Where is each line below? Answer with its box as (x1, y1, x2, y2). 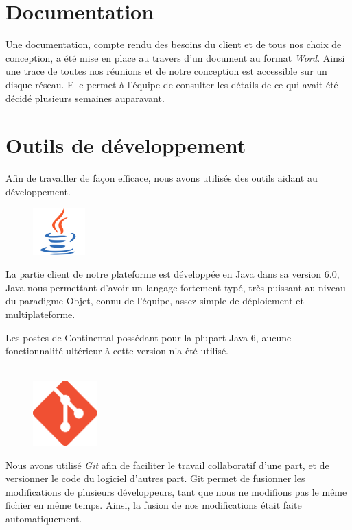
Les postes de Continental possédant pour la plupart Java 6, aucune (5, 330, 292, 344)
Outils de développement (5, 131, 246, 159)
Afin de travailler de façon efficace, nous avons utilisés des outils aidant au (5, 171, 318, 185)
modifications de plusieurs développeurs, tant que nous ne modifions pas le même (5, 484, 347, 498)
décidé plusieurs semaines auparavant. (5, 91, 165, 105)
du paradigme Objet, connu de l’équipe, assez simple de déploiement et (5, 293, 305, 308)
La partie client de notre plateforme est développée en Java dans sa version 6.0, (5, 267, 340, 281)
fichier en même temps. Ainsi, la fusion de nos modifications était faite (5, 498, 302, 512)
